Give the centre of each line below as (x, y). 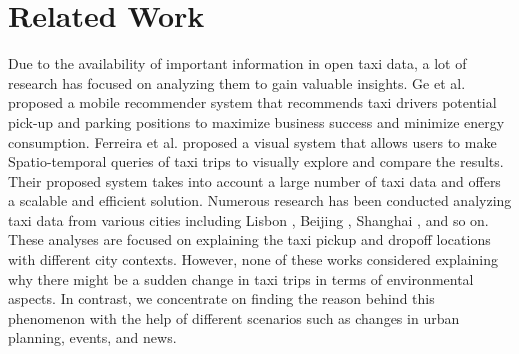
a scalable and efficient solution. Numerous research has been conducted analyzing (260, 200)
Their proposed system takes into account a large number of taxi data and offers (254, 180)
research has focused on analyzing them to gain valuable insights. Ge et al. (237, 82)
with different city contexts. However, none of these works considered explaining (253, 259)
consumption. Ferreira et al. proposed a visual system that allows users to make (252, 141)
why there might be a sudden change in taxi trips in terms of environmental (241, 278)
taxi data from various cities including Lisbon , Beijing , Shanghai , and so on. (248, 219)
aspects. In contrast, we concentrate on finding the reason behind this (221, 298)
